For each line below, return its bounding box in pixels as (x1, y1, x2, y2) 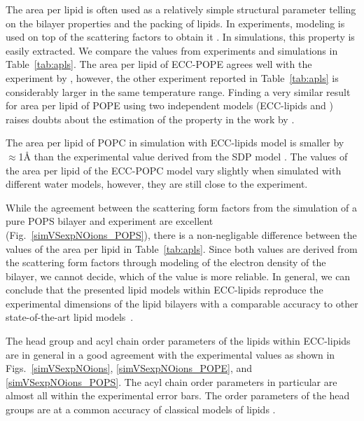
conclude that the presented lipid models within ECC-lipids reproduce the (6, 282, 323, 297)
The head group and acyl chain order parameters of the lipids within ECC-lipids (6, 333, 351, 348)
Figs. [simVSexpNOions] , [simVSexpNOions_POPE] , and (6, 361, 253, 375)
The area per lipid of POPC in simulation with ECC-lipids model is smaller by (6, 135, 344, 150)
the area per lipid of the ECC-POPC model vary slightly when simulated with (6, 163, 342, 177)
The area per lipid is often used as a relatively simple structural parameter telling (6, 2, 356, 16)
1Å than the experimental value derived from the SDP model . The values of (18, 149, 348, 163)
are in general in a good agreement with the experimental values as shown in (6, 347, 335, 361)
